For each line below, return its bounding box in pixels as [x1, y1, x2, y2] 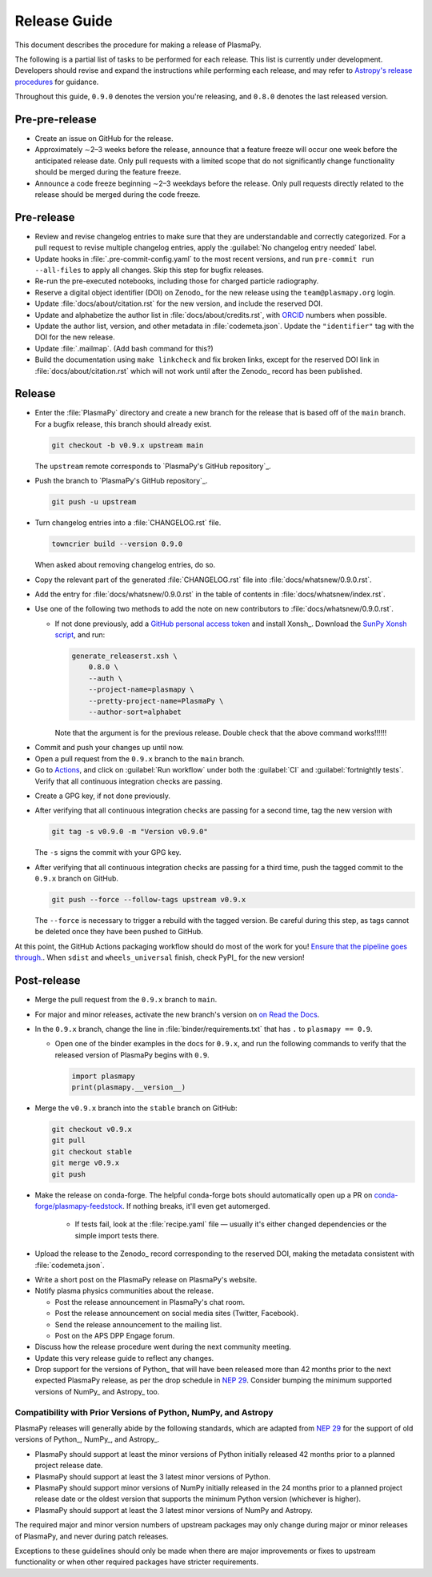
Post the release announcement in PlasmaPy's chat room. [54, 1297, 246, 1306]
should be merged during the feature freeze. [34, 167, 182, 177]
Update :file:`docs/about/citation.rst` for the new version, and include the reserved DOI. [34, 299, 323, 308]
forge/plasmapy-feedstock [34, 1202, 123, 1211]
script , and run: [54, 630, 106, 640]
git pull [51, 1136, 86, 1145]
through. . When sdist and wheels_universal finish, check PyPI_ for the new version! [14, 953, 305, 962]
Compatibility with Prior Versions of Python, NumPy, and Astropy [14, 1406, 274, 1418]
